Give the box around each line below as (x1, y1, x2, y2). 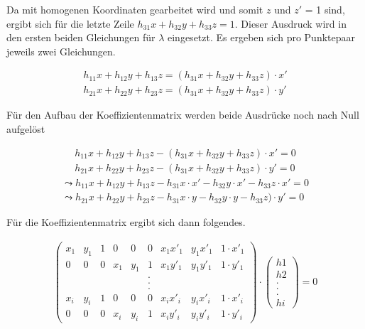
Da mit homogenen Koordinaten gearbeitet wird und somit (6, 2, 263, 16)
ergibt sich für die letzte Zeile (6, 16, 134, 31)
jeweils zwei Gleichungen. (6, 43, 116, 58)
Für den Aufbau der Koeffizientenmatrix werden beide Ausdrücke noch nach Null (6, 107, 359, 122)
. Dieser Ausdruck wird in (234, 16, 347, 31)
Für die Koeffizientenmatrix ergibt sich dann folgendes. (6, 215, 246, 230)
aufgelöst (6, 122, 45, 136)
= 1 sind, (305, 2, 345, 16)
